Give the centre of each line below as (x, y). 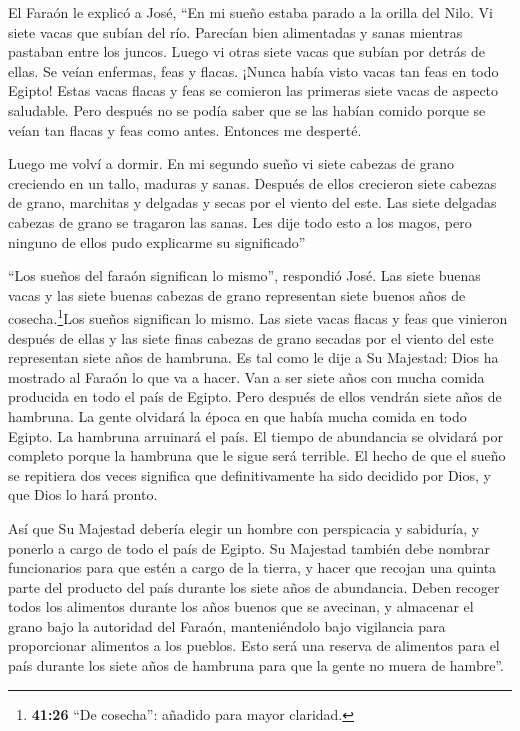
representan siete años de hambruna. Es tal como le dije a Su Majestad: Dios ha (253, 357)
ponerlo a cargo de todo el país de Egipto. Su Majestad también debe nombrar (249, 547)
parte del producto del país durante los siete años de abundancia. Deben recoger (254, 586)
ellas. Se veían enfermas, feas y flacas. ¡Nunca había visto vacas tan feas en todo (253, 70)
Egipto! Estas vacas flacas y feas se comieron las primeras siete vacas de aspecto (253, 90)
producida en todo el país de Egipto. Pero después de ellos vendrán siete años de (255, 396)
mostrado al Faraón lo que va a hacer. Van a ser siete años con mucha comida (246, 376)
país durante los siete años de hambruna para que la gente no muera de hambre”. (256, 665)
